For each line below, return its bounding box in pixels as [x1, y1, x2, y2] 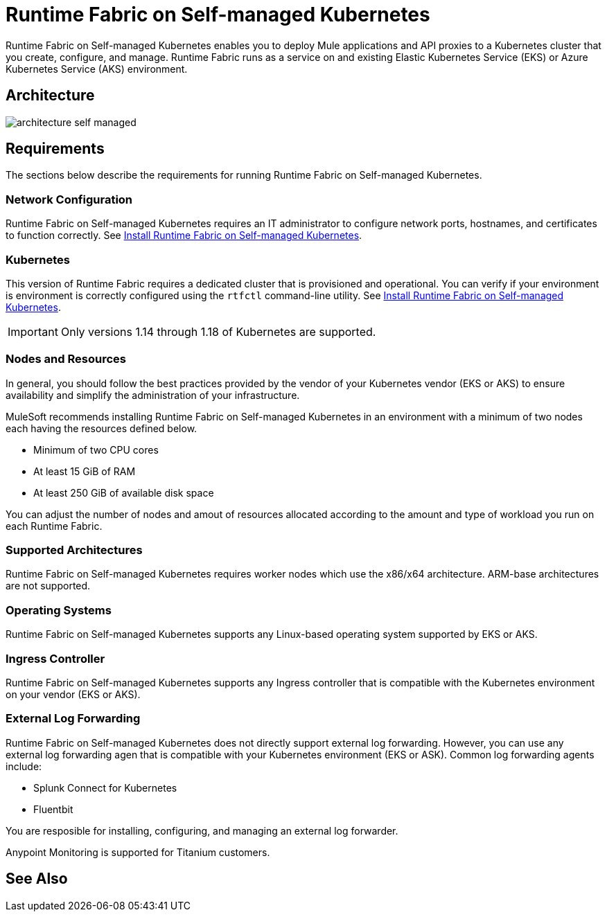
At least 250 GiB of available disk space [33, 486, 214, 499]
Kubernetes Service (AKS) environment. [6, 62, 188, 75]
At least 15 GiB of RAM [33, 465, 136, 477]
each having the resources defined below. [6, 422, 197, 434]
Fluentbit [33, 803, 73, 815]
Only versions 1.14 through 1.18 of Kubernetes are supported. [60, 324, 376, 339]
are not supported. [6, 580, 91, 592]
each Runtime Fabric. [6, 519, 103, 532]
